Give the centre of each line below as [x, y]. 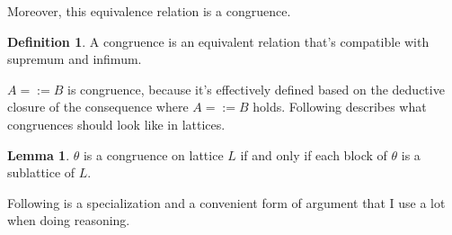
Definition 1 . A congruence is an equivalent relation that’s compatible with [218, 41]
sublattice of [41, 172]
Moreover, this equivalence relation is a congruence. [149, 11]
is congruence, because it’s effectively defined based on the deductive [256, 89]
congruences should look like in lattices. [116, 124]
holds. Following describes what [340, 107]
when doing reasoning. [69, 220]
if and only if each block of [314, 154]
